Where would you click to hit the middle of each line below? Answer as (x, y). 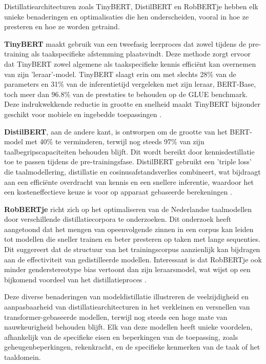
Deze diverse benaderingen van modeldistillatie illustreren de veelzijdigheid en (126, 296)
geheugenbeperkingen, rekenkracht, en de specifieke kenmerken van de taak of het (132, 347)
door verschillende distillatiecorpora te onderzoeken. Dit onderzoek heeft (118, 219)
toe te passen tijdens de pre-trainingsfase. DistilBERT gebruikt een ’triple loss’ (128, 161)
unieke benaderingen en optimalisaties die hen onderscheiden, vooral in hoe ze (127, 16)
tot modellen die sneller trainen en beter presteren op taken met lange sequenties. (132, 239)
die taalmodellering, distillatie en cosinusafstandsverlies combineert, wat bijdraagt (132, 171)
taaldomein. (23, 357)
